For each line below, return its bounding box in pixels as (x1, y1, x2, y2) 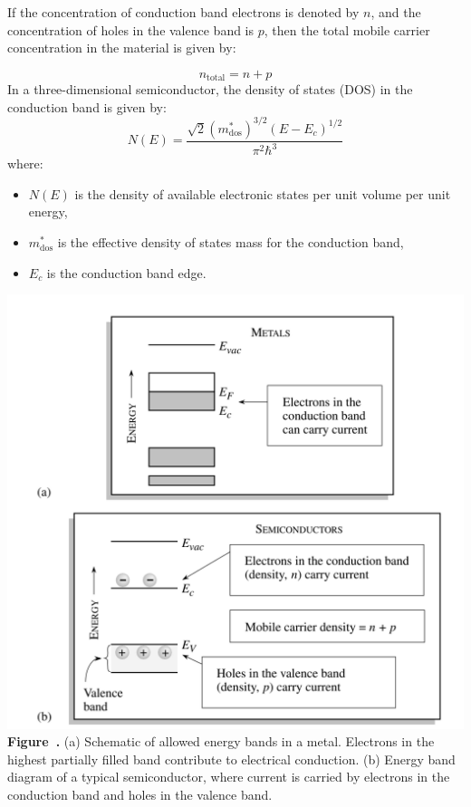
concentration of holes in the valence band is (7, 20, 255, 39)
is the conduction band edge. (46, 263, 207, 282)
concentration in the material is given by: (7, 38, 236, 57)
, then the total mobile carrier (264, 20, 430, 39)
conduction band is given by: (7, 97, 167, 116)
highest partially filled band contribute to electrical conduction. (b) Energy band (7, 749, 456, 768)
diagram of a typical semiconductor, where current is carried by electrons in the (7, 767, 450, 786)
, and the (370, 3, 421, 21)
